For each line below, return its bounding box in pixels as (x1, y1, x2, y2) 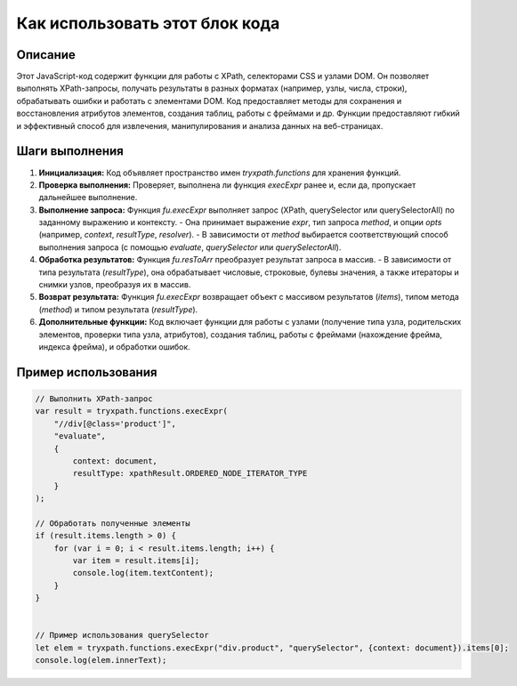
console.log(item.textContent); (72, 568, 214, 578)
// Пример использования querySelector (35, 630, 209, 641)
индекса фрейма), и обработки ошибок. (38, 342, 190, 351)
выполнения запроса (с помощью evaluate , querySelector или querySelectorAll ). (38, 241, 342, 253)
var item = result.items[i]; (72, 556, 200, 566)
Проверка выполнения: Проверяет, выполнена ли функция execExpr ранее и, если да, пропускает (38, 179, 416, 190)
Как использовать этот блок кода (16, 13, 280, 33)
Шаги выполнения (16, 143, 124, 159)
